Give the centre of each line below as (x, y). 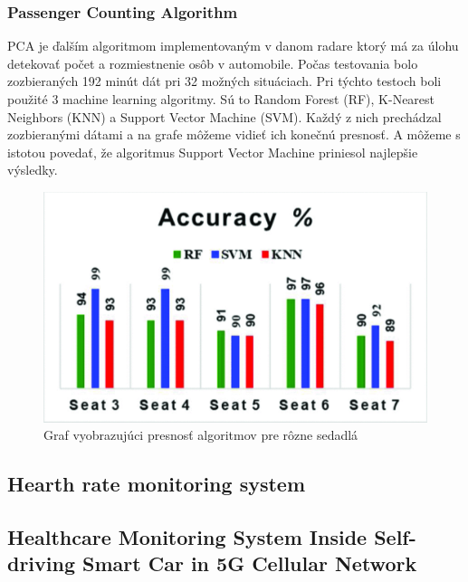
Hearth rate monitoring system (157, 484)
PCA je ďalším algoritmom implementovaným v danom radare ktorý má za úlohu (233, 46)
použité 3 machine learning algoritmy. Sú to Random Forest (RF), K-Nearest (221, 99)
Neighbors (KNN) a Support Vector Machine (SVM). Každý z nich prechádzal (224, 116)
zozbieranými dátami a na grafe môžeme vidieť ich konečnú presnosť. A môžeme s (234, 134)
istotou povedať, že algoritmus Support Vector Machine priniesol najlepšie (213, 152)
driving (42, 563)
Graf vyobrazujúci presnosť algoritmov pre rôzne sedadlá (201, 435)
